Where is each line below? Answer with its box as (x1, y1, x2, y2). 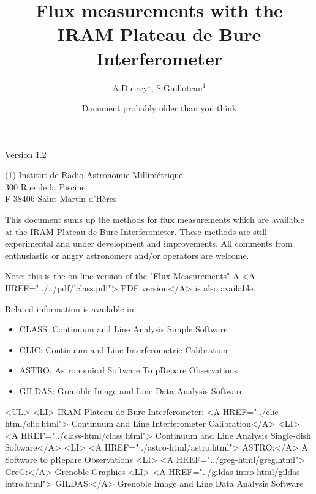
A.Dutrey (112, 81, 148, 94)
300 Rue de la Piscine (5, 180, 86, 193)
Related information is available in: (5, 302, 137, 315)
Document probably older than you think (81, 102, 237, 114)
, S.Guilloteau (151, 81, 203, 94)
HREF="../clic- (222, 405, 282, 417)
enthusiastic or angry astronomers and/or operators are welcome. (5, 249, 249, 261)
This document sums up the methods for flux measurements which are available (5, 213, 304, 226)
